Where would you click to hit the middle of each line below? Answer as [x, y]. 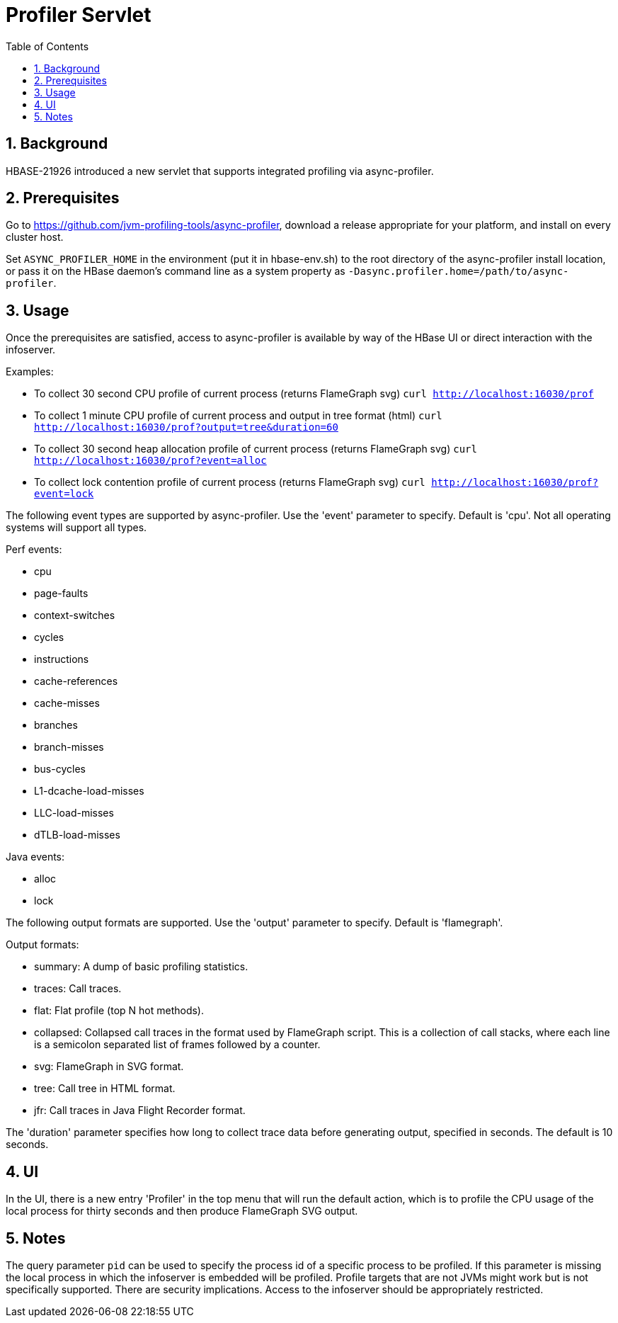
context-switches [75, 615]
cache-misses [67, 703]
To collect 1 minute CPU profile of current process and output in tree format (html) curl [238, 416]
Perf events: [34, 550]
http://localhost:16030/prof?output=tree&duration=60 [186, 427]
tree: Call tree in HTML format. [105, 1089]
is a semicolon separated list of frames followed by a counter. [177, 1045]
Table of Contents [47, 46]
